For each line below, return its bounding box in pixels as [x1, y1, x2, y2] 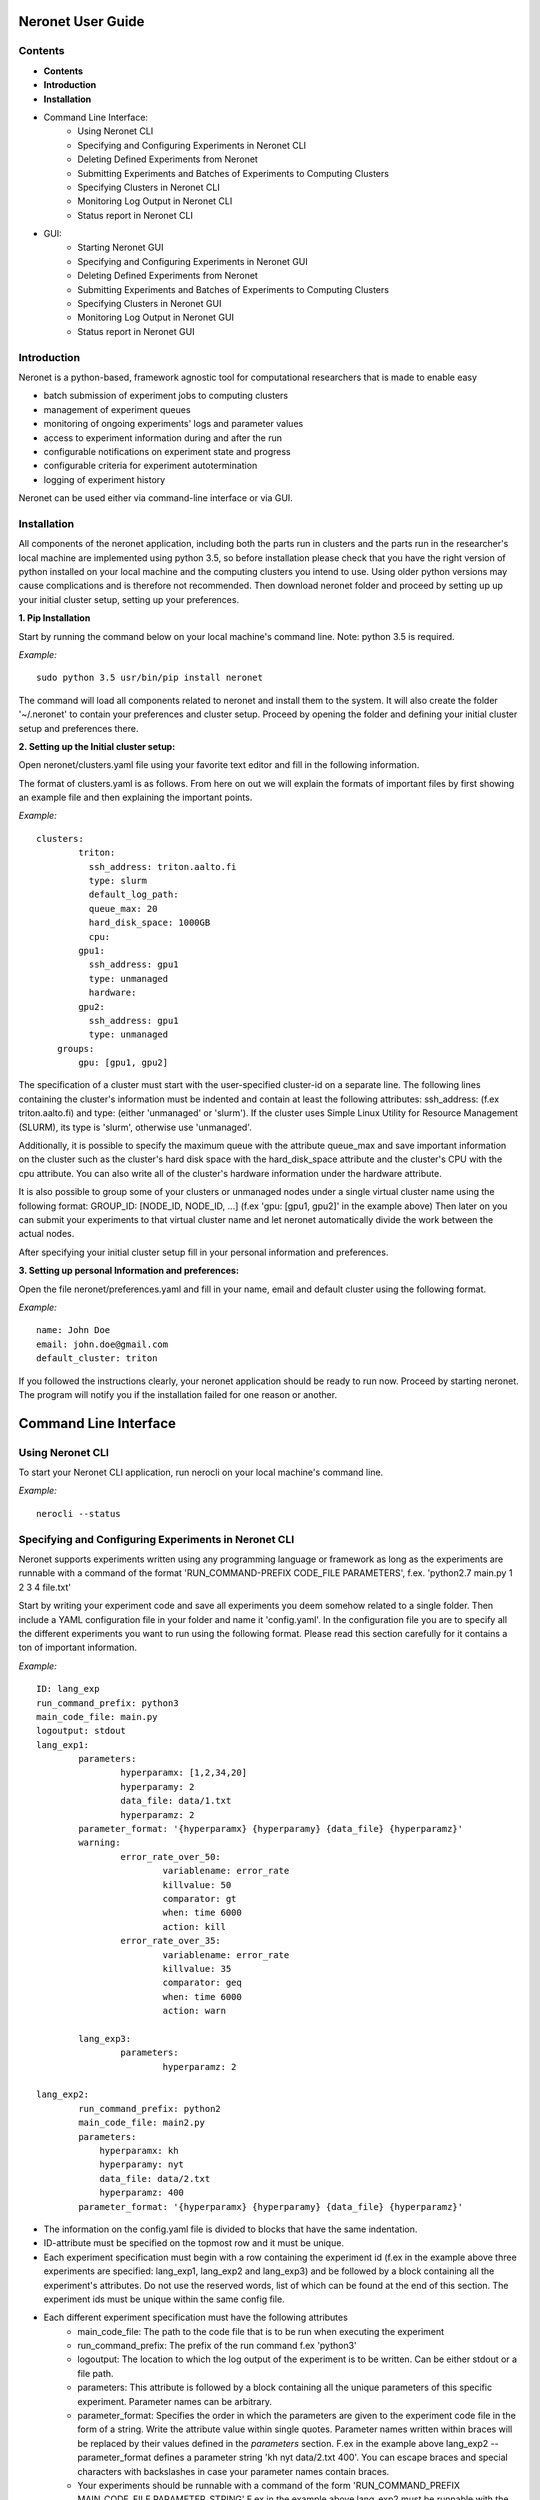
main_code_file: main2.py [78, 2117, 205, 2129]
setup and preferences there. [18, 722, 139, 734]
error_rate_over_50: [120, 1851, 222, 1862]
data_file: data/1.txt [120, 1795, 232, 1807]
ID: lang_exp [36, 1683, 100, 1695]
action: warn [162, 2005, 227, 2017]
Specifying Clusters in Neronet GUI [77, 298, 222, 310]
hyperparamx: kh [99, 2145, 179, 2156]
